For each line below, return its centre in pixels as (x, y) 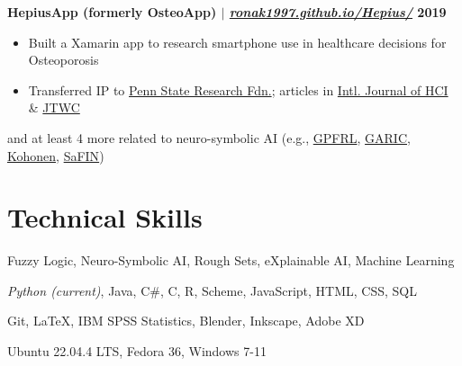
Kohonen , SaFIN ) (56, 155)
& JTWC (54, 107)
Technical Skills (105, 217)
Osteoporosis (63, 60)
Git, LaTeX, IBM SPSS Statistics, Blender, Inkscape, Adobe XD (186, 321)
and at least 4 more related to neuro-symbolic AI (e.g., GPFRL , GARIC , (209, 137)
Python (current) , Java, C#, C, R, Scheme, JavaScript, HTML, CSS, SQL (212, 290)
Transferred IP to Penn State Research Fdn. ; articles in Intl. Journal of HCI (238, 89)
